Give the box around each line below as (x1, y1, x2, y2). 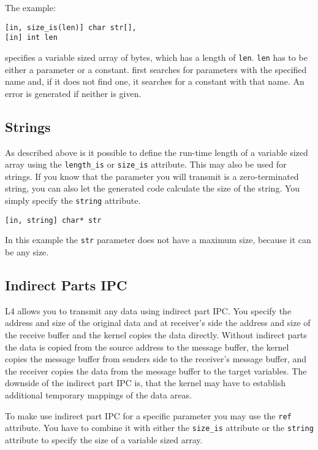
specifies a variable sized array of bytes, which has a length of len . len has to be (5, 50, 308, 63)
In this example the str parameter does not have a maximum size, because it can (5, 233, 311, 246)
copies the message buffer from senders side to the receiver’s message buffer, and (5, 352, 306, 365)
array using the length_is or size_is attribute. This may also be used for (5, 158, 287, 171)
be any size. (5, 245, 49, 258)
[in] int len (5, 33, 58, 42)
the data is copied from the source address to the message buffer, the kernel (5, 340, 289, 353)
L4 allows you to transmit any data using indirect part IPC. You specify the (5, 304, 292, 317)
